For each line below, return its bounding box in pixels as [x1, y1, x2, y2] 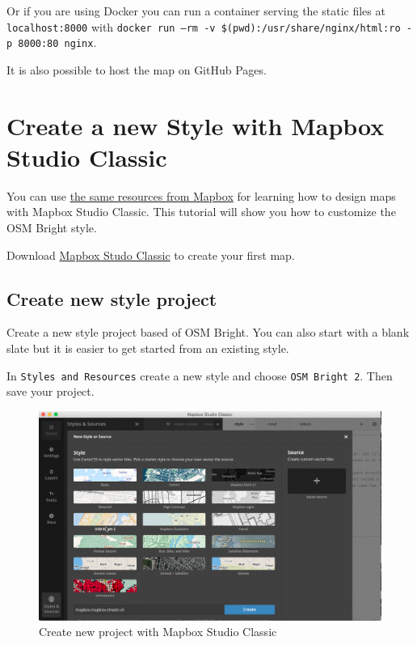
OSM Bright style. [6, 219, 97, 236]
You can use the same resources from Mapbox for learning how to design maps [6, 187, 396, 204]
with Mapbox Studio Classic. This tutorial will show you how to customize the [6, 203, 396, 220]
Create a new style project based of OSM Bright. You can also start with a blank [6, 324, 410, 341]
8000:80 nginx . [18, 34, 97, 51]
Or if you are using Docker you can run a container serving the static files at [6, 2, 385, 19]
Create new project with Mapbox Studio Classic [39, 623, 277, 640]
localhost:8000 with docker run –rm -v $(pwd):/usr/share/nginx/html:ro [6, 18, 401, 35]
